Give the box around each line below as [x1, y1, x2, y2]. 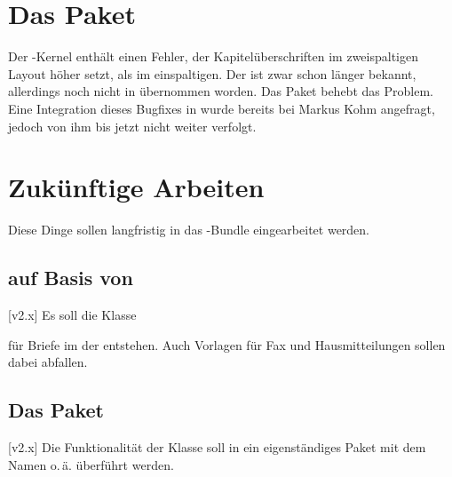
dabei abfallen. [8, 353, 88, 371]
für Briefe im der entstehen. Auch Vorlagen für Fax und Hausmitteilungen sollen [8, 335, 446, 354]
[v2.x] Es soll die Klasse [8, 306, 137, 324]
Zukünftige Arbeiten [8, 169, 265, 205]
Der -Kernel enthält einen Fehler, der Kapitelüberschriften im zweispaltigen [8, 47, 419, 66]
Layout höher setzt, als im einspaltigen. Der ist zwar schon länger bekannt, [8, 64, 416, 83]
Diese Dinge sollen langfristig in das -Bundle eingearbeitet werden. [8, 220, 370, 239]
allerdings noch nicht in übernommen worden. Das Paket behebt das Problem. [8, 82, 433, 100]
